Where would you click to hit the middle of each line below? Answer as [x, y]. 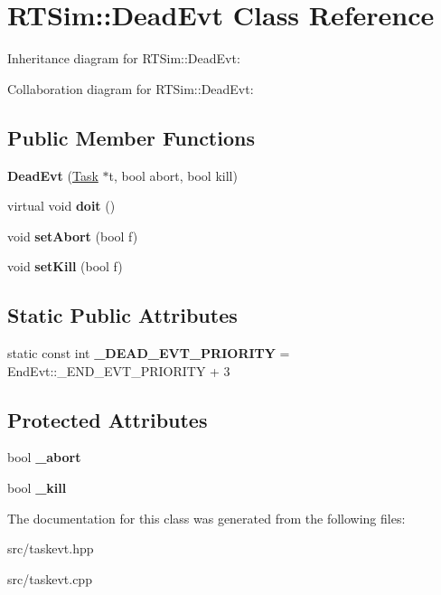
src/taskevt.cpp [50, 578]
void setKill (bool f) [65, 266]
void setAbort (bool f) [73, 236]
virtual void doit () [61, 206]
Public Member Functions [131, 137]
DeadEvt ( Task [53, 175]
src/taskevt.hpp [51, 548]
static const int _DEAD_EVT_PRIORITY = [149, 353]
